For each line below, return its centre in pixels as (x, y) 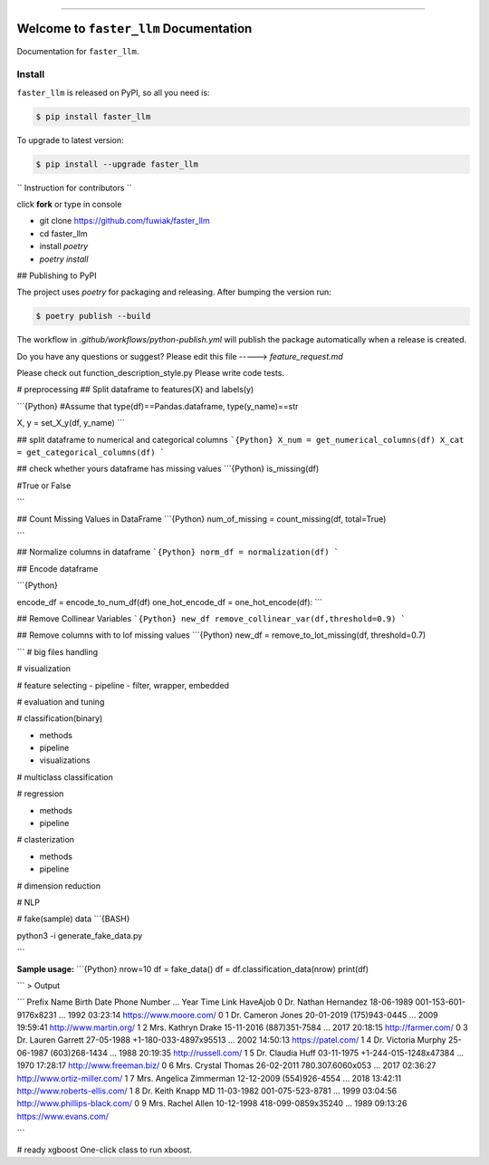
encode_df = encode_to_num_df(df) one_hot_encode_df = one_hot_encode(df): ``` (170, 602)
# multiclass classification (65, 777)
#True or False (44, 486)
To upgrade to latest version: (70, 140)
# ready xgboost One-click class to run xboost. (105, 1150)
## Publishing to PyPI (57, 275)
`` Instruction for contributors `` (74, 188)
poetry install (64, 259)
